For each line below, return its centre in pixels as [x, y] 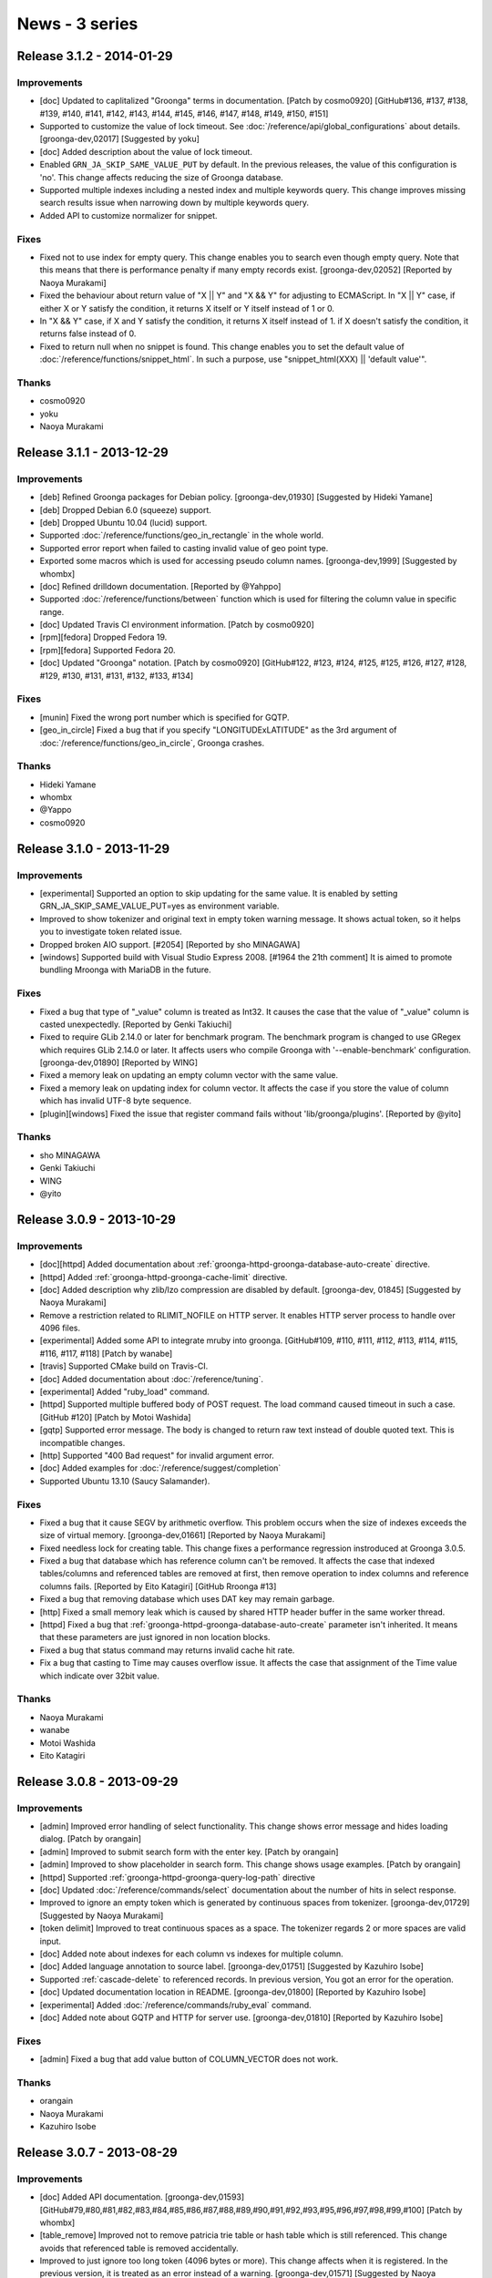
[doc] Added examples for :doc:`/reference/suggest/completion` [160, 1468]
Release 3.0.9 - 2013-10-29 [97, 1220]
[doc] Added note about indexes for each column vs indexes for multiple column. [191, 1954]
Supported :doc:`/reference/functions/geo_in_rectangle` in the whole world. [181, 535]
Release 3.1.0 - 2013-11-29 [93, 849]
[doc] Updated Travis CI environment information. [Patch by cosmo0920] [177, 625]
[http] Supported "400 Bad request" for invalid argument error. [157, 1455]
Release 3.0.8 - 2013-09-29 [97, 1781]
